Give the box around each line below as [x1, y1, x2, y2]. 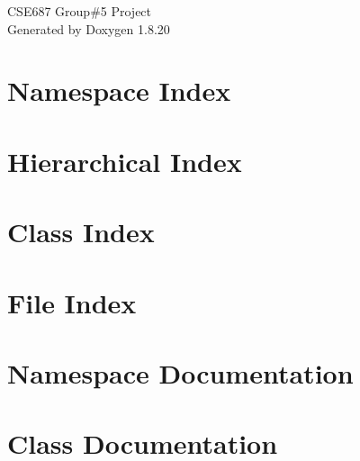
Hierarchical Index [7, 142, 242, 179]
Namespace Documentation [7, 354, 354, 391]
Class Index [7, 213, 155, 250]
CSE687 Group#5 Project [7, 2, 152, 20]
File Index [7, 284, 137, 321]
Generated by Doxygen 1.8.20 [7, 19, 170, 38]
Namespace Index [7, 72, 231, 109]
